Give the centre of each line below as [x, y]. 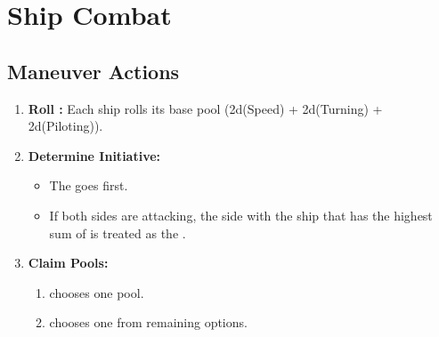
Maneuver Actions [93, 71]
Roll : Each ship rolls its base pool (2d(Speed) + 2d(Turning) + [205, 108]
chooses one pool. [97, 292]
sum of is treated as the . [118, 233]
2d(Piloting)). [65, 126]
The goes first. [89, 185]
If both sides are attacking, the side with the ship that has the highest [241, 215]
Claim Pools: [68, 263]
